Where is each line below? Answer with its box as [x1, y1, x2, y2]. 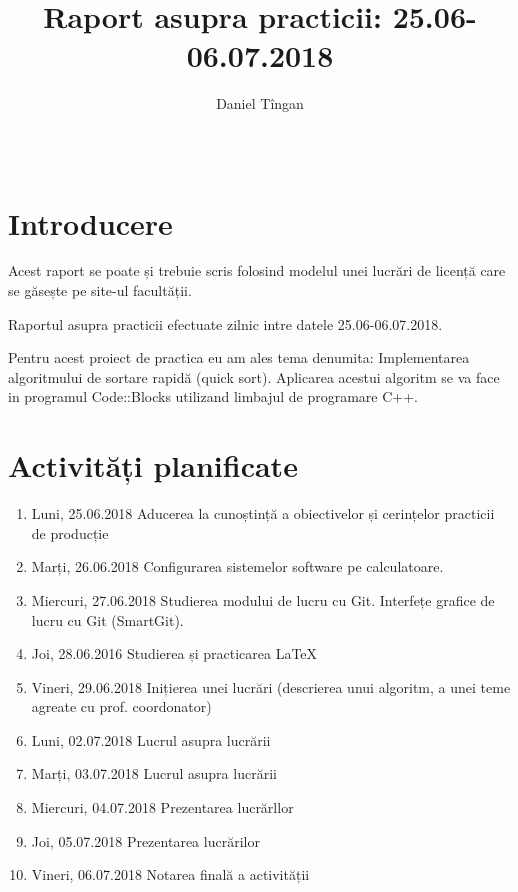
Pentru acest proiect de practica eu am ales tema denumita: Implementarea [8, 347, 470, 368]
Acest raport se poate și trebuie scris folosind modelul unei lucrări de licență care [8, 260, 506, 281]
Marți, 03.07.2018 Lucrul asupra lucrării [31, 763, 277, 784]
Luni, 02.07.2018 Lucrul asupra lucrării [31, 729, 271, 750]
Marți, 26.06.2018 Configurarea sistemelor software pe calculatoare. [31, 556, 444, 577]
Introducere [8, 202, 173, 243]
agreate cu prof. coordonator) [31, 696, 212, 717]
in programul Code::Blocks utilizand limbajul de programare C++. [8, 386, 419, 407]
